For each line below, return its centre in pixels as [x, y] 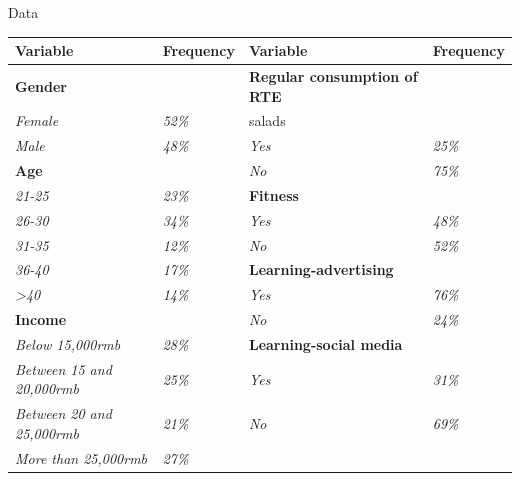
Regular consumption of [333, 75]
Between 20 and [63, 413]
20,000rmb [47, 388]
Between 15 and [63, 368]
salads [267, 120]
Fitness [273, 194]
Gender [41, 85]
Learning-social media [325, 343]
